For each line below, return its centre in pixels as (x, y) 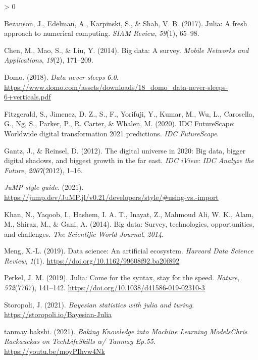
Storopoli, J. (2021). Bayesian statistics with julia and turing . (99, 304)
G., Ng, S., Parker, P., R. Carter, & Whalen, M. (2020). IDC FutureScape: (120, 123)
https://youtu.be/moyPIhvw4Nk (55, 351)
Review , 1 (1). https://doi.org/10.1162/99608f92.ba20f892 (92, 260)
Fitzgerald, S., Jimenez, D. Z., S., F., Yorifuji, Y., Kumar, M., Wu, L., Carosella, (129, 113)
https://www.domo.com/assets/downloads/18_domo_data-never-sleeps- (116, 87)
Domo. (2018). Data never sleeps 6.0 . (61, 76)
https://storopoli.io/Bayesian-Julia (58, 314)
